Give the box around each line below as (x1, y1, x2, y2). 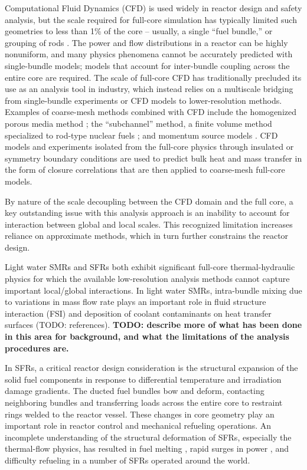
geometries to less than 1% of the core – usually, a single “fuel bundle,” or (5, 25, 273, 37)
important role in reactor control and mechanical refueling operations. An (5, 419, 272, 432)
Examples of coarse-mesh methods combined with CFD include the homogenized (5, 106, 297, 118)
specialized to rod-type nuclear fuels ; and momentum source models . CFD (5, 129, 278, 141)
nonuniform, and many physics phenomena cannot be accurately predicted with (5, 48, 293, 60)
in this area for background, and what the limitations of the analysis (5, 330, 289, 343)
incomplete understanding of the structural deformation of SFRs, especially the (5, 430, 292, 443)
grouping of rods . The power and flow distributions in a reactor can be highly (5, 36, 288, 48)
